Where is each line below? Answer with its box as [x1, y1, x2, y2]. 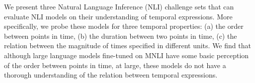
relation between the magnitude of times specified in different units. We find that [4, 40, 251, 51]
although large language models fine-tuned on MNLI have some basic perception [4, 50, 249, 60]
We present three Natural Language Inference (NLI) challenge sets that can [4, 1, 234, 11]
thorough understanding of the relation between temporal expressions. [4, 70, 218, 80]
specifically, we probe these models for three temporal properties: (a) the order [4, 21, 244, 31]
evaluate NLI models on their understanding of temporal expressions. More [4, 11, 233, 21]
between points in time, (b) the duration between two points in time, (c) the [4, 30, 237, 41]
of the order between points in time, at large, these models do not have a [4, 60, 226, 70]
